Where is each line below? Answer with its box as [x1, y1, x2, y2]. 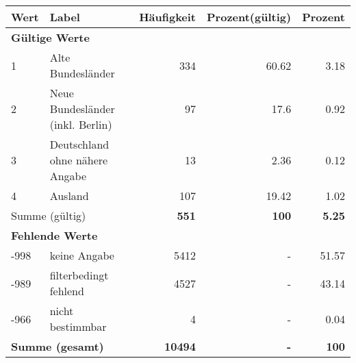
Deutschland [49, 136, 110, 152]
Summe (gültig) [11, 208, 86, 223]
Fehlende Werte [11, 227, 98, 243]
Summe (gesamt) [11, 338, 104, 354]
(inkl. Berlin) [49, 116, 112, 132]
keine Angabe [49, 247, 114, 263]
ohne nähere [49, 152, 108, 168]
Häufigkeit [139, 9, 196, 25]
